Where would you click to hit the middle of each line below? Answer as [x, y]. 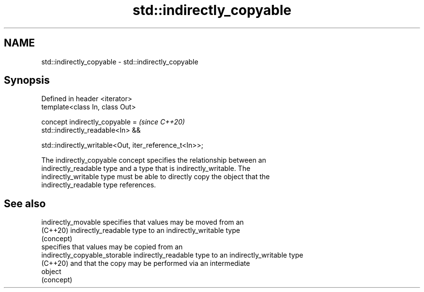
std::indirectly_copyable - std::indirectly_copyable [120, 61]
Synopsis [27, 80]
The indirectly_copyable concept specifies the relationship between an [154, 160]
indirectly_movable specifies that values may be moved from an [143, 222]
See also [25, 203]
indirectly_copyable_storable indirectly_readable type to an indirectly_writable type [172, 255]
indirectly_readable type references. [99, 185]
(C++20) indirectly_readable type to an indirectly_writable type [141, 231]
